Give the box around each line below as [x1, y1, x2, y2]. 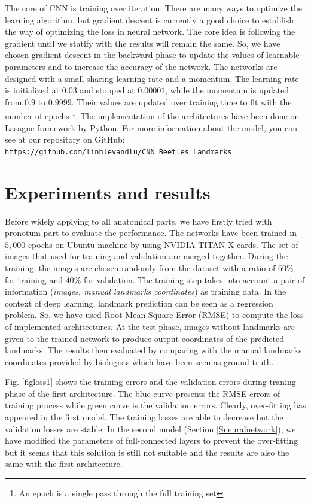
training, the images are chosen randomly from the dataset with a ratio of [5, 261, 276, 274]
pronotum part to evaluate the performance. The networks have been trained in [5, 226, 297, 239]
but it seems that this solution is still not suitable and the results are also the [5, 446, 289, 458]
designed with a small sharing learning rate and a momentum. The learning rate [5, 72, 299, 84]
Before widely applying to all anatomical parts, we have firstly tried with [5, 214, 272, 227]
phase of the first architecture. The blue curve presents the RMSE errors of [5, 387, 280, 399]
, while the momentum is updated [165, 84, 289, 96]
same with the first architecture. [5, 457, 123, 470]
